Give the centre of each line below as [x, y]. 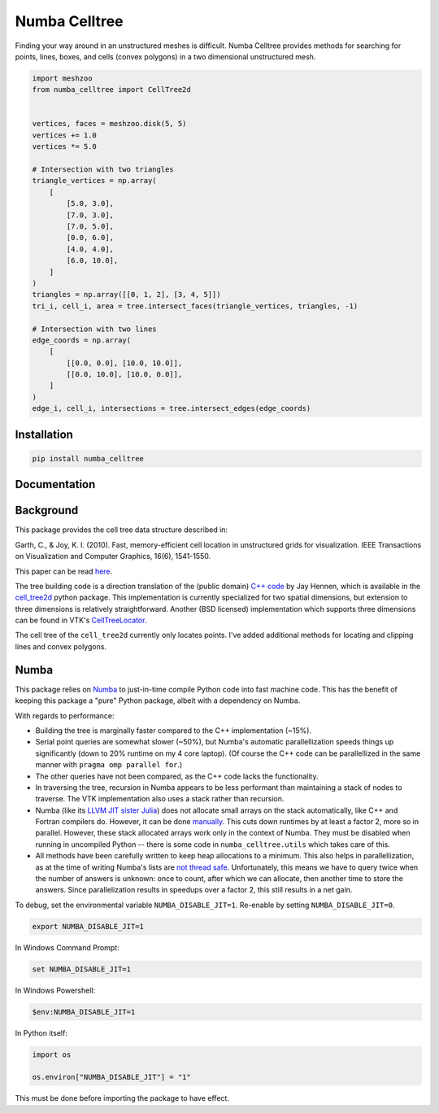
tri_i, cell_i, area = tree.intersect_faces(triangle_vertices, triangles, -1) [195, 306]
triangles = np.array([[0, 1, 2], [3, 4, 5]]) [126, 295]
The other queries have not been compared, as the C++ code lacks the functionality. [177, 776]
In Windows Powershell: [55, 990]
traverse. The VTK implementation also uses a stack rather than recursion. [160, 799]
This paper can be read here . [64, 571]
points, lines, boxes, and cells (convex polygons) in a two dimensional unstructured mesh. [165, 56]
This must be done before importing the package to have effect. [122, 1098]
